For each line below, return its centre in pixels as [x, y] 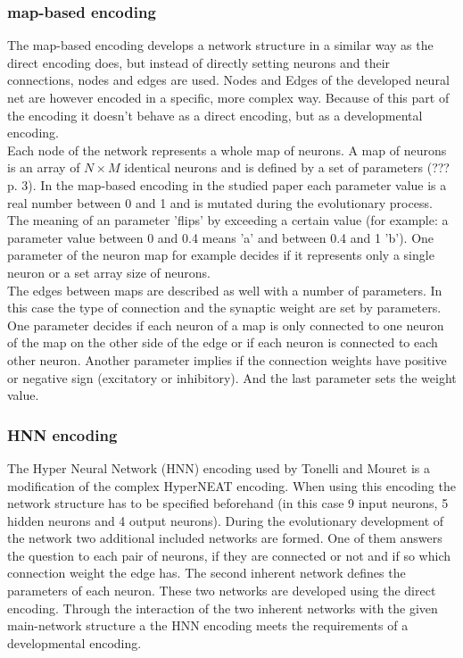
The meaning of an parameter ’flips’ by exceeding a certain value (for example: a [228, 220]
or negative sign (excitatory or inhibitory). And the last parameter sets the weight [232, 377]
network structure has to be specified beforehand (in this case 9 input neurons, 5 [228, 503]
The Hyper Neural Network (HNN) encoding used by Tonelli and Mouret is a [219, 467]
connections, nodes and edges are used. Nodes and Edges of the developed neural [228, 80]
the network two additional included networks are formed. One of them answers [225, 538]
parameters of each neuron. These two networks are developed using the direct [222, 591]
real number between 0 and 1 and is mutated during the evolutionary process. [220, 202]
